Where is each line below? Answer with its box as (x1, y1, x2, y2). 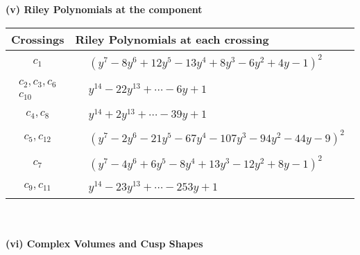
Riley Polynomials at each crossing (75, 30, 269, 47)
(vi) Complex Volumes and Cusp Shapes (6, 236, 203, 251)
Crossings (11, 30, 65, 47)
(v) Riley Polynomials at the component (6, 2, 203, 16)
